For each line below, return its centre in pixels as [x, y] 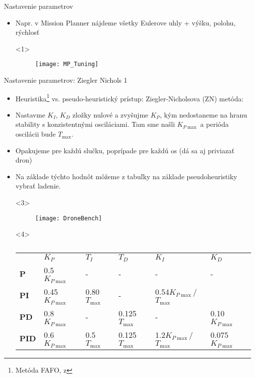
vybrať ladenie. [38, 186]
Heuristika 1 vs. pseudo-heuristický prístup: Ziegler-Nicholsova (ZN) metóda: [129, 97]
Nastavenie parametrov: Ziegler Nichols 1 [66, 80]
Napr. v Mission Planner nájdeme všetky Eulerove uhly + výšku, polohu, [126, 22]
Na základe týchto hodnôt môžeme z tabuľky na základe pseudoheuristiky [126, 176]
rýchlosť [27, 32]
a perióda [215, 124]
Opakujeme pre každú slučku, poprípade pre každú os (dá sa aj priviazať [125, 150]
